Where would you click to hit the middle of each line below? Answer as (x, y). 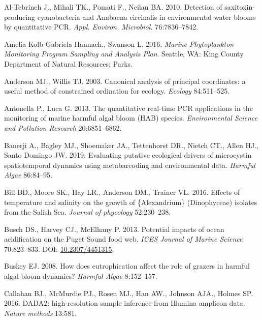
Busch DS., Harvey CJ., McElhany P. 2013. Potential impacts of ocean (114, 229)
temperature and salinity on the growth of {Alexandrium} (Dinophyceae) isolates (131, 202)
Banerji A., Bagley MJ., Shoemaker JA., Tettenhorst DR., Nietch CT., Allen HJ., (131, 145)
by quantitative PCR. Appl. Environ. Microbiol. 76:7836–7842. (101, 27)
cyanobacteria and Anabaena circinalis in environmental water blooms (146, 17)
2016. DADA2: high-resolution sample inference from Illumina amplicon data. (125, 303)
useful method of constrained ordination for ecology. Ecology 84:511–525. (117, 91)
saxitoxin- (240, 7)
